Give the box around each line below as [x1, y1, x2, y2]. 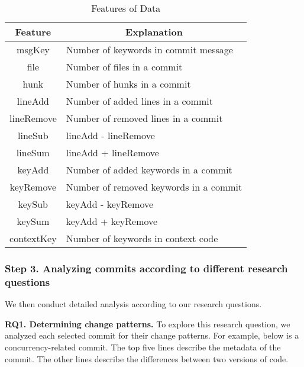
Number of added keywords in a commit [66, 163, 232, 176]
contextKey [9, 231, 57, 245]
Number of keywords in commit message [66, 43, 233, 56]
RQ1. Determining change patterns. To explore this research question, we [5, 317, 290, 330]
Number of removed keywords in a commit [66, 180, 242, 194]
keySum [17, 214, 50, 228]
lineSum [16, 146, 50, 159]
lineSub [18, 128, 48, 142]
